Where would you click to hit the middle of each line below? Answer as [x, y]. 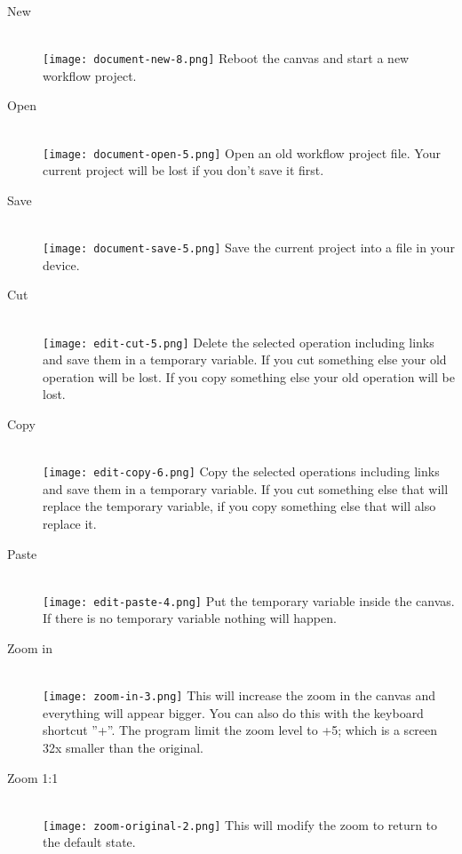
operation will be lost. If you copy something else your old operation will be [249, 376]
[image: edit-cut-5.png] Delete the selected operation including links [239, 342]
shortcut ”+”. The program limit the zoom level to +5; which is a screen [240, 730]
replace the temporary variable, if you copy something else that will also [239, 506]
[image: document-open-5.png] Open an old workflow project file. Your [242, 152]
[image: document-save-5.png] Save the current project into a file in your [249, 247]
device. [61, 264]
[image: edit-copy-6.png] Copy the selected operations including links [241, 471]
